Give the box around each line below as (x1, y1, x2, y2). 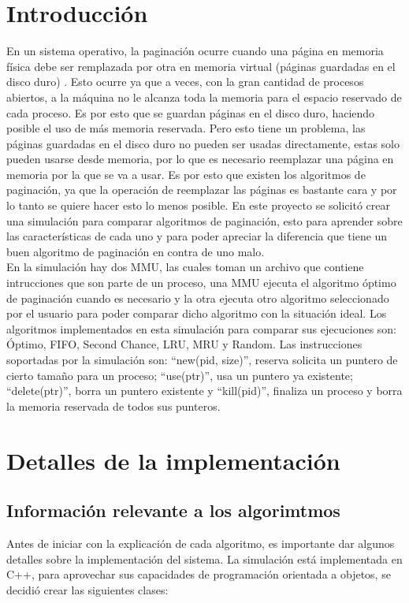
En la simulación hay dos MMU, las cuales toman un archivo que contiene (6, 259, 364, 275)
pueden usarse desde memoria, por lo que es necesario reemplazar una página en (6, 151, 394, 167)
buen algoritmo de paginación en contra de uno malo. (6, 243, 265, 259)
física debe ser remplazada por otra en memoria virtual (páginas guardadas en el (6, 58, 396, 74)
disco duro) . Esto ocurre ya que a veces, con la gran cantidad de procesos (6, 73, 364, 90)
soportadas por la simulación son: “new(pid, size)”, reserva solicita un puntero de (6, 352, 398, 367)
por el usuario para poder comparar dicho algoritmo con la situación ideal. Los (6, 305, 387, 322)
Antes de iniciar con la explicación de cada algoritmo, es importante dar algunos (6, 534, 395, 551)
